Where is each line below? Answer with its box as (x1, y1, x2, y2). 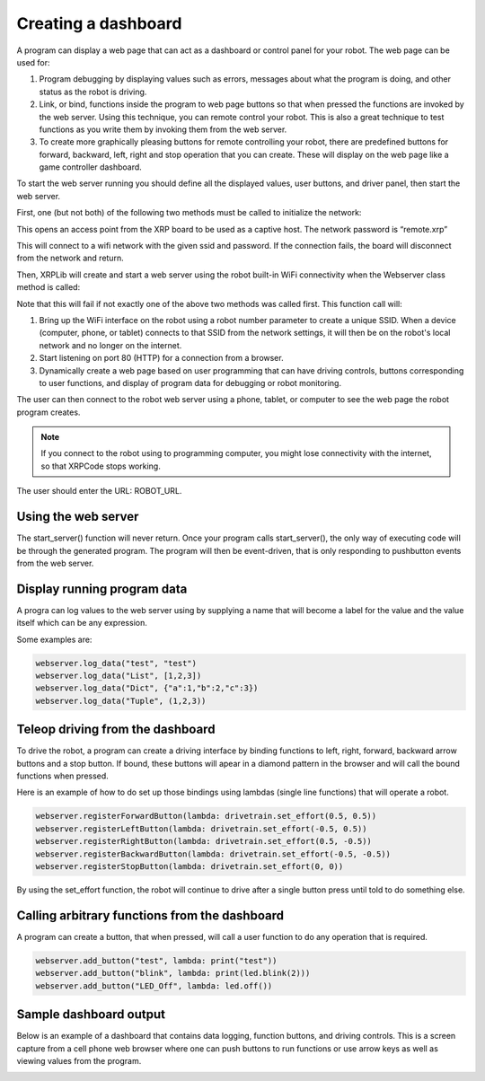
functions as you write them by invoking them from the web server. (39, 124, 287, 135)
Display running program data (16, 581, 188, 596)
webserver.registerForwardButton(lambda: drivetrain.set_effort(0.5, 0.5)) (35, 811, 377, 822)
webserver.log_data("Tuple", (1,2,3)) (35, 696, 207, 706)
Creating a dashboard (16, 13, 182, 33)
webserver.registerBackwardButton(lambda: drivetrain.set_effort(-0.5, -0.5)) (35, 848, 391, 859)
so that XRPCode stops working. (40, 461, 161, 471)
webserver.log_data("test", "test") (35, 658, 198, 668)
